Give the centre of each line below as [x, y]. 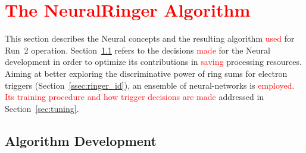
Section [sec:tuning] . [42, 108]
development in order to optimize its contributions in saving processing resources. [153, 62]
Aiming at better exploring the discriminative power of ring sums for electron [146, 73]
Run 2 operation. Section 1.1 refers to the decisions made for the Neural [138, 50]
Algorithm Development [81, 140]
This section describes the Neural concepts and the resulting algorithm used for [150, 38]
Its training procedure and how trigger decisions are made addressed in [135, 97]
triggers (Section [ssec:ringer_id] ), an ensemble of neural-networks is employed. [150, 85]
